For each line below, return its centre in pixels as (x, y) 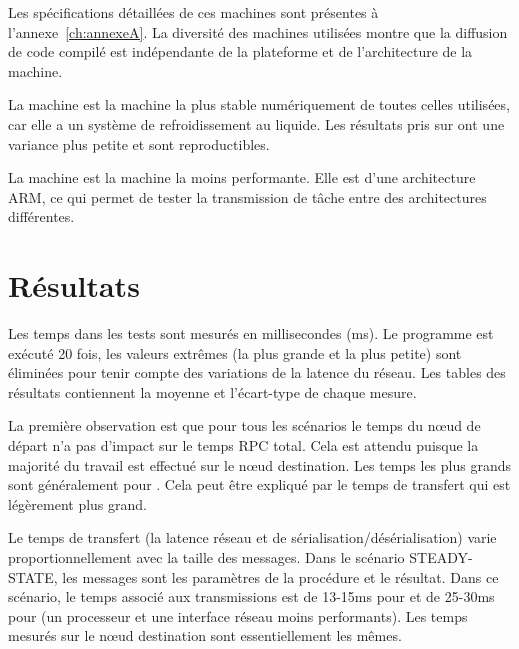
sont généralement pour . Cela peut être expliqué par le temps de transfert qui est (259, 484)
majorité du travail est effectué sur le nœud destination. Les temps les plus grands (259, 464)
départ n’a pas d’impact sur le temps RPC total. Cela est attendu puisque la (243, 445)
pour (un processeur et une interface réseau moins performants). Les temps (238, 615)
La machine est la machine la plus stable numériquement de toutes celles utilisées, (259, 104)
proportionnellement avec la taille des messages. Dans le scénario (206, 557)
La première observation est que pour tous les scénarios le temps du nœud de (244, 425)
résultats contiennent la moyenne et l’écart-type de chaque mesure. (212, 391)
